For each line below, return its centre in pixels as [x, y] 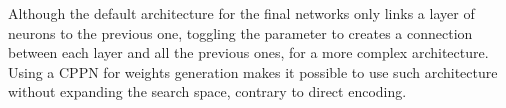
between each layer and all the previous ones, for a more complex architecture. [248, 52]
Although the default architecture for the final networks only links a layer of [241, 13]
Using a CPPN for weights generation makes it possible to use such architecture [253, 71]
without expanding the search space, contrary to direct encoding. [207, 91]
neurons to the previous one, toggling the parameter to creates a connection [240, 32]
